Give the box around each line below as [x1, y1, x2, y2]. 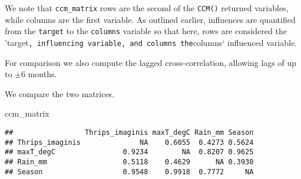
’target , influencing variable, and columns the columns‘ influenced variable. [5, 36, 297, 48]
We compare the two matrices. [5, 87, 115, 100]
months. [28, 68, 57, 80]
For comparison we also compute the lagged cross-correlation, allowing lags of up [5, 56, 297, 68]
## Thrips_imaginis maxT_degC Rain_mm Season [5, 128, 254, 137]
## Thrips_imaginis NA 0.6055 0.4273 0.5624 [5, 138, 254, 147]
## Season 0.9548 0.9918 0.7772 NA [5, 167, 254, 176]
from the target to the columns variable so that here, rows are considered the [5, 25, 287, 37]
